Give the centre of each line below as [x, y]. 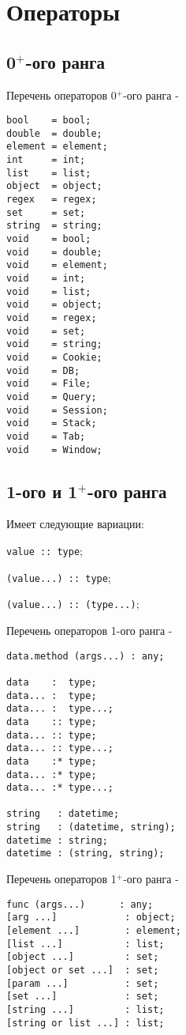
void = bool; [49, 239]
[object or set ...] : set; [83, 970]
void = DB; [43, 370]
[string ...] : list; [86, 1009]
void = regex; [52, 318]
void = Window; [54, 450]
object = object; [54, 186]
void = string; [54, 344]
